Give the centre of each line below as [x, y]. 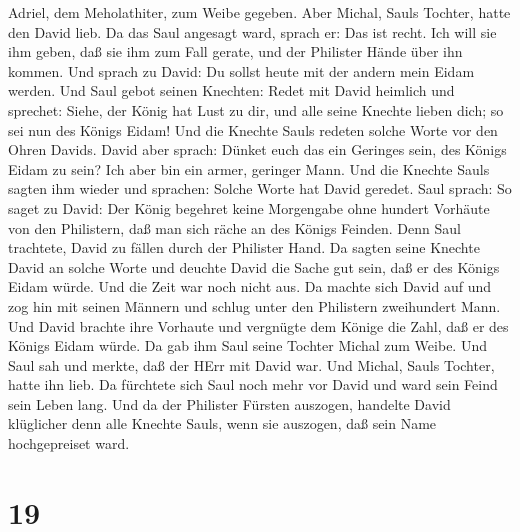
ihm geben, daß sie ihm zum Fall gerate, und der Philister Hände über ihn [235, 51]
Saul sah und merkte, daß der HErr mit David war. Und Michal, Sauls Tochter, [251, 364]
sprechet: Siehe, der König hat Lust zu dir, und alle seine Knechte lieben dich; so [256, 109]
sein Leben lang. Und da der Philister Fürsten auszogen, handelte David [229, 403]
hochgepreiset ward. [69, 443]
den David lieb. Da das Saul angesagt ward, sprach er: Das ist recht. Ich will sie [252, 31]
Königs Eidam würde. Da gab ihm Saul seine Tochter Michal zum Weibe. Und [247, 345]
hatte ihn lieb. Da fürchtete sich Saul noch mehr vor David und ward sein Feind [253, 384]
